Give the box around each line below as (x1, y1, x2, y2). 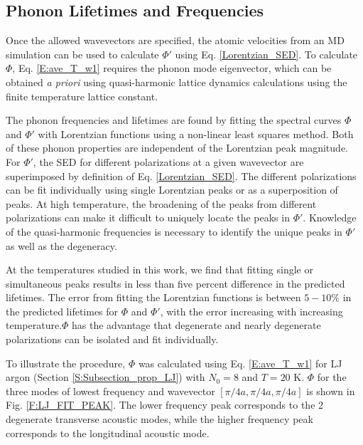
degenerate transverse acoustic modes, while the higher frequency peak (6, 412, 313, 426)
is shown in (306, 383, 355, 398)
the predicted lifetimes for (6, 303, 119, 318)
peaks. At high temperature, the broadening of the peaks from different (6, 196, 317, 211)
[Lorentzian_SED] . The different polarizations (156, 168, 357, 183)
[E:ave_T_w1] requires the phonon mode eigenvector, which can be (36, 61, 332, 75)
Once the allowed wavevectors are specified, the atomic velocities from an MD (6, 33, 345, 48)
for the (317, 370, 347, 384)
